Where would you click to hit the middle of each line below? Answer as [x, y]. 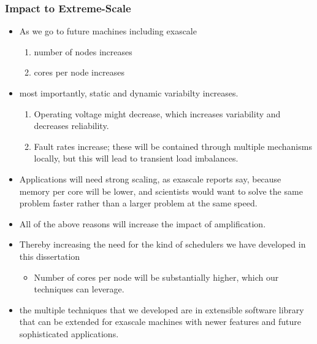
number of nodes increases [83, 51]
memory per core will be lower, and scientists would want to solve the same [161, 191]
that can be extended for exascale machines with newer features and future [160, 322]
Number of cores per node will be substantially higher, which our [156, 277]
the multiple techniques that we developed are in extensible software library [162, 309]
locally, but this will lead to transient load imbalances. [136, 158]
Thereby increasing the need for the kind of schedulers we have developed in [162, 244]
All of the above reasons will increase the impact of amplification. [143, 223]
